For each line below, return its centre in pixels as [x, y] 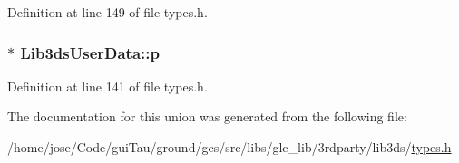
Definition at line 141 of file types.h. [107, 86]
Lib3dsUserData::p [90, 52]
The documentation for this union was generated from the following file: [207, 116]
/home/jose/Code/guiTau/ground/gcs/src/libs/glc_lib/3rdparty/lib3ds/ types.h [229, 147]
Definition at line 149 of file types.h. [107, 12]
